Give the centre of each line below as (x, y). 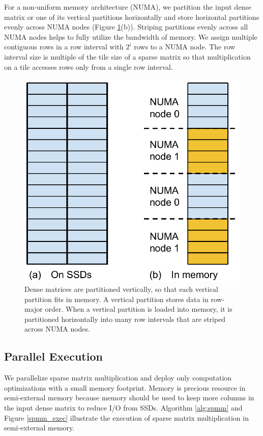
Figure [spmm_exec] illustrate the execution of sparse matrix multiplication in (126, 417)
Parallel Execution (53, 356)
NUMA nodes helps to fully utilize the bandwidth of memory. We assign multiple (131, 36)
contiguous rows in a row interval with (64, 47)
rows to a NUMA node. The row (185, 47)
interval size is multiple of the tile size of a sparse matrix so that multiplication (127, 56)
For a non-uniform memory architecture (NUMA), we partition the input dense (128, 7)
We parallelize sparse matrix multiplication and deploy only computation (118, 378)
